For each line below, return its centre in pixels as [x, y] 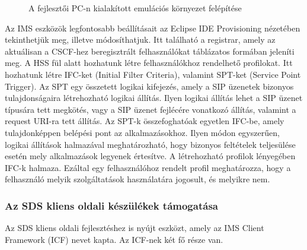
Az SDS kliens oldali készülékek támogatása [111, 205]
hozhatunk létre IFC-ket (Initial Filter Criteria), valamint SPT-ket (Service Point [153, 74]
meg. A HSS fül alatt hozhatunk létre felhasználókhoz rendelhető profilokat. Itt [149, 63]
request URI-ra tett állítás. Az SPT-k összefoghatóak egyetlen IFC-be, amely [145, 121]
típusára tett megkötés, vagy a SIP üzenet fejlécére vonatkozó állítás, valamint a [151, 109]
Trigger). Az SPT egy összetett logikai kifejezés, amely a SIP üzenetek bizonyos [149, 86]
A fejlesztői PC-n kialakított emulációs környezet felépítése [135, 8]
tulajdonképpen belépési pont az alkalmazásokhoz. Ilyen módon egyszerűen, [142, 132]
